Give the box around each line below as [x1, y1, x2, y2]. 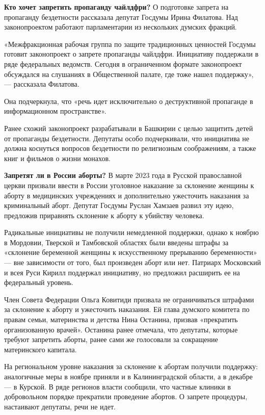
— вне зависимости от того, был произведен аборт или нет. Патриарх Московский [4, 257, 261, 268]
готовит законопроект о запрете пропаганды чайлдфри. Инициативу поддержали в [4, 48, 259, 59]
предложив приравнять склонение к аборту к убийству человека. [4, 210, 204, 220]
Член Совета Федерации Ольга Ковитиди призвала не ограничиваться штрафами [4, 294, 254, 304]
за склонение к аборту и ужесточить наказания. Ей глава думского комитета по [4, 304, 250, 315]
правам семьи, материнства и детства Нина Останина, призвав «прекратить [4, 314, 238, 325]
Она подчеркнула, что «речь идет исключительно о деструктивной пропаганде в [4, 95, 253, 106]
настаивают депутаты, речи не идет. [4, 401, 116, 411]
